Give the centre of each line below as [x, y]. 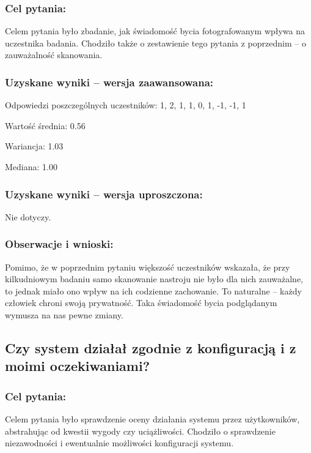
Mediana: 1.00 [31, 167]
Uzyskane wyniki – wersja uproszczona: [104, 194]
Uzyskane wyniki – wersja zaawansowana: [109, 82]
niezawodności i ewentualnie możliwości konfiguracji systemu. [119, 443]
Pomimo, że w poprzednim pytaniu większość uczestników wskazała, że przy [148, 267]
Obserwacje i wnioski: [59, 244]
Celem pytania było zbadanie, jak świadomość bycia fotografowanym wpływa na [155, 31]
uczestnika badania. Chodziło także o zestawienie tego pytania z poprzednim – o [155, 43]
